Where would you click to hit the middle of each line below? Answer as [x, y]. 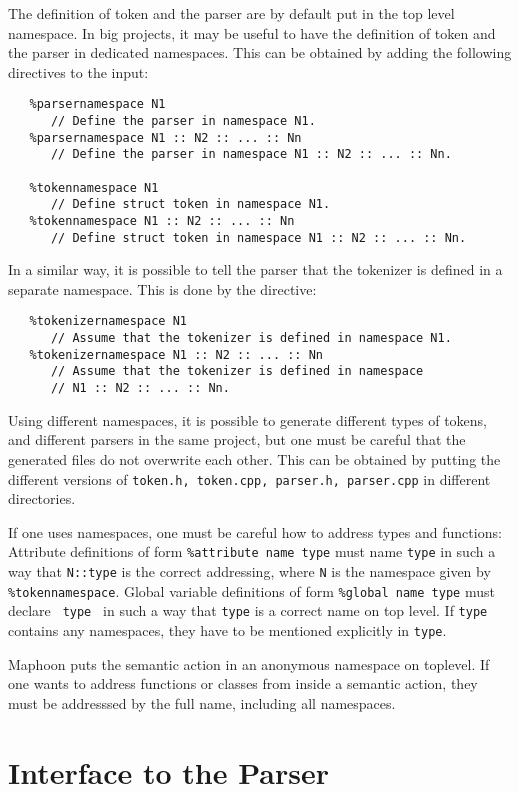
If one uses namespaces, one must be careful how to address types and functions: [255, 531]
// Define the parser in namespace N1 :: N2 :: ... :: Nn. [251, 154]
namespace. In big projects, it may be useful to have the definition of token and [252, 32]
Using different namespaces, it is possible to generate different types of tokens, [248, 419]
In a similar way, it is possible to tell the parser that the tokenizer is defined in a [255, 269]
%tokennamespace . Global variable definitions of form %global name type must [251, 590]
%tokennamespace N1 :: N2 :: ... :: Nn [162, 220]
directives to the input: [78, 71]
